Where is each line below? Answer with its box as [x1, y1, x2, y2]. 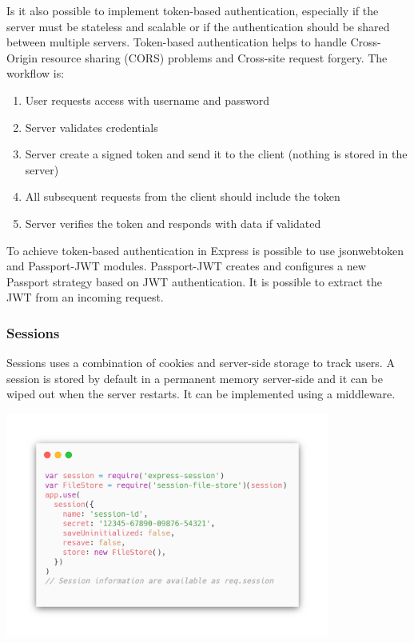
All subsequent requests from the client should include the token [25, 188, 340, 205]
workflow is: [6, 65, 65, 82]
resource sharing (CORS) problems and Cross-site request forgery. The [41, 49, 388, 66]
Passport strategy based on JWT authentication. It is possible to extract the [6, 273, 383, 290]
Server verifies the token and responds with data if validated [25, 214, 321, 231]
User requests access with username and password [25, 91, 270, 108]
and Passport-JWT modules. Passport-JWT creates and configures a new [6, 258, 366, 274]
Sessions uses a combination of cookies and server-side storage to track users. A [6, 354, 395, 371]
